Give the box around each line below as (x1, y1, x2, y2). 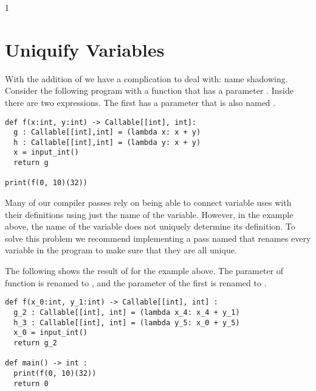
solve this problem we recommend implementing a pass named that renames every (5, 231, 311, 244)
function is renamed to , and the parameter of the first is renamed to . (5, 276, 267, 289)
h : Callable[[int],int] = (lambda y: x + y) (13, 138, 201, 147)
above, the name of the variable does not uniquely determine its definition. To (5, 220, 295, 233)
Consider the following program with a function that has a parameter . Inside (5, 84, 294, 97)
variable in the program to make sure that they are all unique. (5, 244, 237, 256)
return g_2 (13, 338, 57, 347)
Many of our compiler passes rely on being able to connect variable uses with (5, 196, 292, 209)
